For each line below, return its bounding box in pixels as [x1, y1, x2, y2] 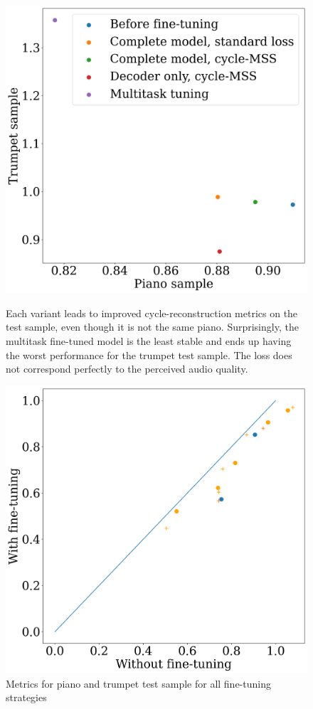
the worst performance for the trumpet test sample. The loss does [6, 347, 292, 362]
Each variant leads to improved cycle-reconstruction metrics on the [6, 305, 298, 320]
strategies [6, 690, 47, 705]
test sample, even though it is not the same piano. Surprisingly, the [6, 319, 299, 334]
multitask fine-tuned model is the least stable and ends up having [6, 333, 292, 348]
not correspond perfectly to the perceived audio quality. [6, 361, 248, 376]
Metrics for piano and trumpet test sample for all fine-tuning [6, 676, 271, 691]
